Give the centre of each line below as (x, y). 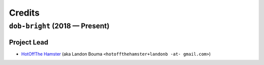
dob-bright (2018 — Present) (59, 26)
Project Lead (29, 42)
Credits (24, 13)
